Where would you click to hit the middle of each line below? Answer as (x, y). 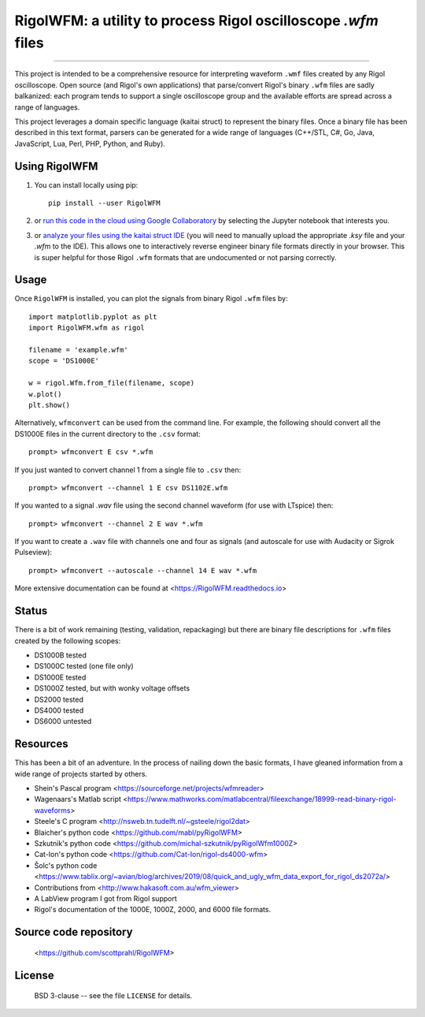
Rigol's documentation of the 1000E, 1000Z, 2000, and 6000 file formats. (153, 910)
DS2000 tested (59, 699)
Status (31, 611)
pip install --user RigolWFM (104, 203)
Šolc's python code (66, 865)
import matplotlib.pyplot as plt (93, 317)
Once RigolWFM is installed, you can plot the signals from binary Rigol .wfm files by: (151, 299)
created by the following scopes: (68, 641)
